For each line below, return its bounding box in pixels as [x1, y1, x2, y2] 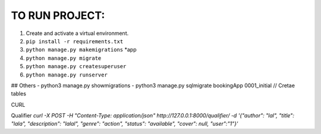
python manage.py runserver [26, 71, 108, 78]
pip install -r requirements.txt [26, 38, 124, 44]
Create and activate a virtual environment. [26, 30, 129, 37]
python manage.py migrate [26, 55, 102, 62]
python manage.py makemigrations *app [26, 46, 137, 53]
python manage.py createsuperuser [26, 63, 127, 70]
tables [11, 90, 27, 97]
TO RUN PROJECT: [11, 9, 105, 22]
